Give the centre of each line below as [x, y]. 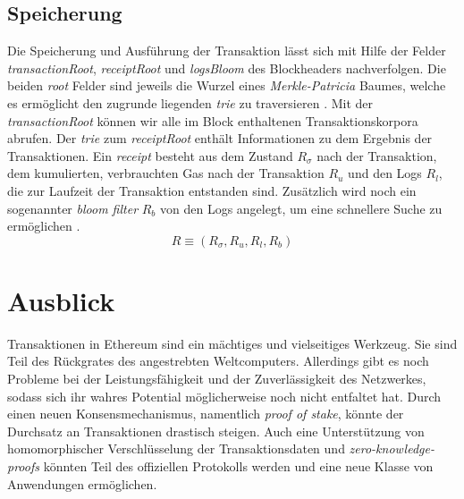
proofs [23, 466]
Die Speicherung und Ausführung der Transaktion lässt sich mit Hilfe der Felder [227, 51]
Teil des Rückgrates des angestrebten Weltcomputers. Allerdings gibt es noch [218, 361]
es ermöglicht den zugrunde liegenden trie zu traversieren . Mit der [190, 102]
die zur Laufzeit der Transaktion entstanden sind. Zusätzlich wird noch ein [212, 190]
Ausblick [61, 300]
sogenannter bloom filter [73, 208]
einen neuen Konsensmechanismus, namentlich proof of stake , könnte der [206, 414]
